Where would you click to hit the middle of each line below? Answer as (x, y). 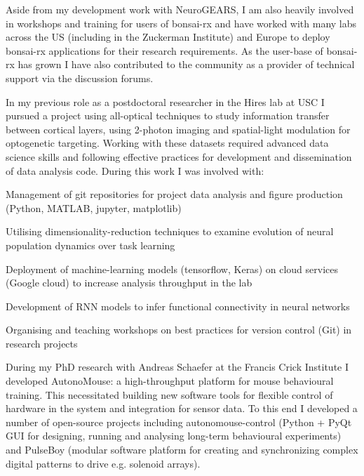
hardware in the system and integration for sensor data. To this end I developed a (182, 408)
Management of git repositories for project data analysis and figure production (174, 194)
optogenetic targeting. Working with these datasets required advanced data (167, 143)
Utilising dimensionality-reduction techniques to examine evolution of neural (170, 231)
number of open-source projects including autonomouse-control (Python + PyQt (179, 422)
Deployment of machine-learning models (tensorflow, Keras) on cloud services (172, 269)
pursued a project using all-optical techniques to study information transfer (168, 115)
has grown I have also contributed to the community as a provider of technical (186, 64)
